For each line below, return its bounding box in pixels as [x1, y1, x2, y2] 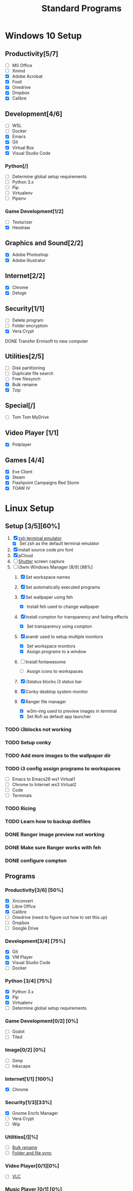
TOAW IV [12, 485, 31, 491]
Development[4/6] [5, 110, 63, 118]
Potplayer [12, 442, 32, 448]
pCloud [18, 552, 33, 558]
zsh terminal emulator [18, 535, 62, 541]
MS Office [12, 63, 33, 68]
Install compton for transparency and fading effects [25, 614, 129, 620]
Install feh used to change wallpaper [26, 604, 100, 609]
